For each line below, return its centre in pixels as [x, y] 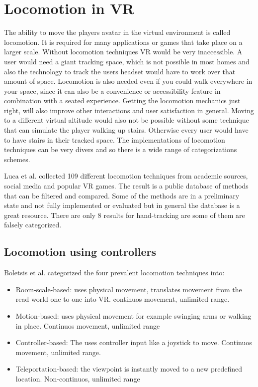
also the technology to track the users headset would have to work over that [120, 71]
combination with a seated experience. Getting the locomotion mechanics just [122, 100]
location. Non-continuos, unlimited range [78, 378]
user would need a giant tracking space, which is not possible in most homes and [127, 61]
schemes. [17, 159]
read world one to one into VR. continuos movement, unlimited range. [123, 299]
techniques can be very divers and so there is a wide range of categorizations [121, 149]
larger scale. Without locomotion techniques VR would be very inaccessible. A [123, 52]
